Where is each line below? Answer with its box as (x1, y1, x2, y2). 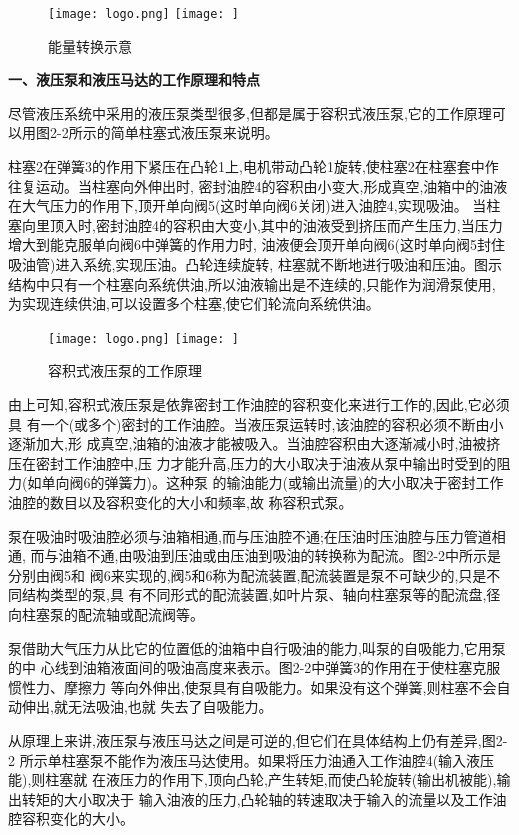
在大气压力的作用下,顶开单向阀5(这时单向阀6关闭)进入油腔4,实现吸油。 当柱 (8, 195, 501, 216)
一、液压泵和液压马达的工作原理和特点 (8, 69, 260, 90)
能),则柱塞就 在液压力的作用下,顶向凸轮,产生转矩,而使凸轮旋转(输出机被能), (8, 769, 497, 790)
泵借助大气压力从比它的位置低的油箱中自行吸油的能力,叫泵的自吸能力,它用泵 (8, 637, 506, 658)
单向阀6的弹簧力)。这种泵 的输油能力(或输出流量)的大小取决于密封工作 (41, 472, 504, 493)
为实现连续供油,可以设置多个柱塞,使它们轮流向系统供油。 (8, 293, 380, 314)
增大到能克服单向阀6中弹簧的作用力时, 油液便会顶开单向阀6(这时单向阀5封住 (8, 234, 505, 255)
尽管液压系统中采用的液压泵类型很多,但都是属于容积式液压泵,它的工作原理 (8, 102, 492, 123)
